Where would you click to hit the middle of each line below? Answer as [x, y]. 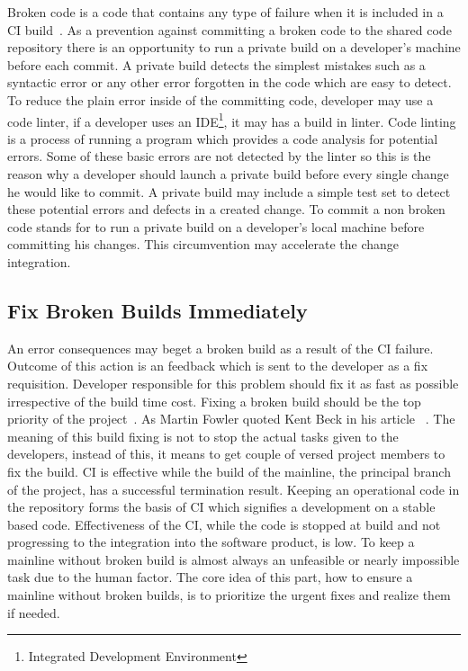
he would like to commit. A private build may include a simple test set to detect [229, 191]
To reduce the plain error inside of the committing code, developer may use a [220, 99]
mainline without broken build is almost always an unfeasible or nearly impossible [234, 559]
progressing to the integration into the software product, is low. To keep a [211, 542]
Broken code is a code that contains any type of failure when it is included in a [225, 12]
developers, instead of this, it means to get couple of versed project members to [226, 454]
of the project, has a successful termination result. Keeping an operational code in [234, 489]
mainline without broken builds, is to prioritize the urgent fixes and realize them [229, 595]
